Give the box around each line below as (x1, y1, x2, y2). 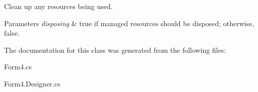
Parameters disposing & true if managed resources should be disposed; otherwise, (4, 18, 254, 28)
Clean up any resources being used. (4, 1, 113, 11)
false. (4, 28, 20, 38)
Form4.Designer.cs (4, 78, 60, 88)
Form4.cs (4, 61, 32, 72)
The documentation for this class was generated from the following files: (4, 44, 226, 55)
